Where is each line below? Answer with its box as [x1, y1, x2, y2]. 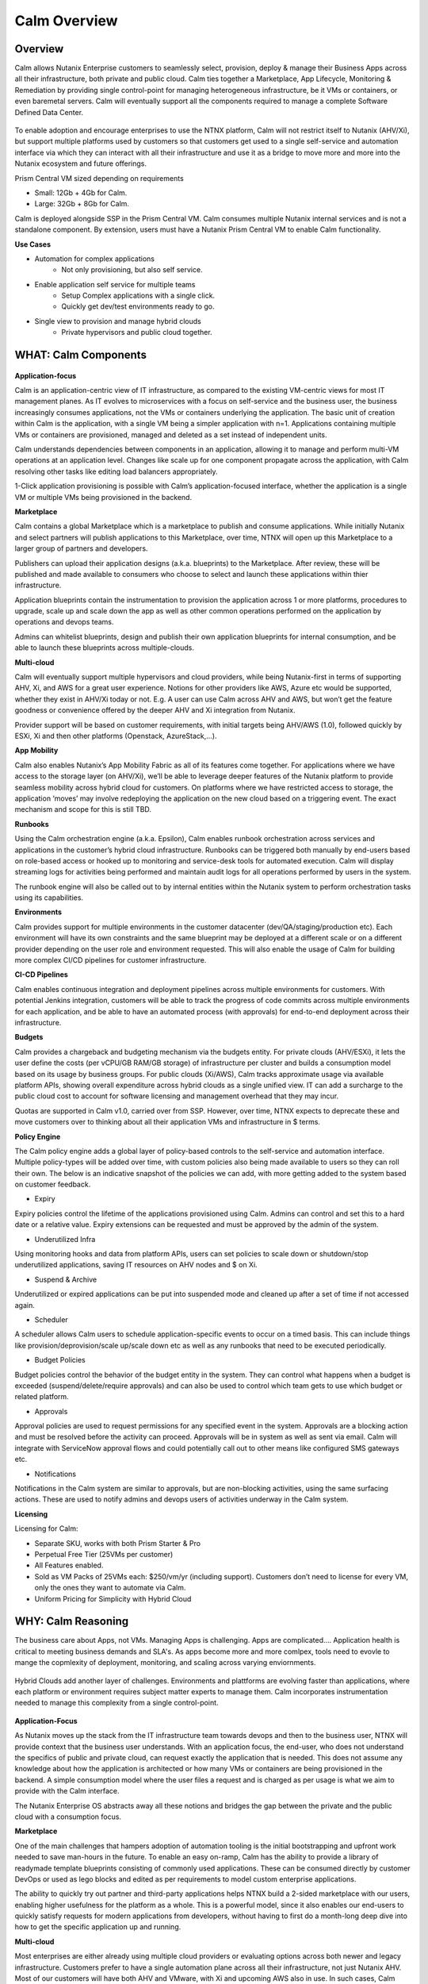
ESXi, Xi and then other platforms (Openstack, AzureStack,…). [14, 731, 217, 740]
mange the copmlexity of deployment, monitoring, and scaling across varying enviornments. [14, 1658, 316, 1667]
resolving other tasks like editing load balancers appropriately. [14, 467, 218, 476]
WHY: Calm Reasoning [14, 1615, 129, 1628]
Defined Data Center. [14, 107, 83, 117]
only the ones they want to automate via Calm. [34, 1583, 186, 1593]
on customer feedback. [14, 1179, 91, 1190]
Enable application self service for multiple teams [34, 279, 196, 289]
